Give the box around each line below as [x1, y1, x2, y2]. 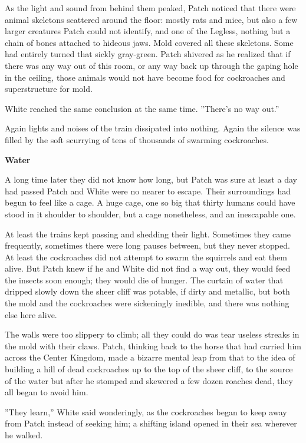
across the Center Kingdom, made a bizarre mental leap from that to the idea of [5, 351, 295, 363]
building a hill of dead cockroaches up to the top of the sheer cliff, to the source [5, 363, 293, 375]
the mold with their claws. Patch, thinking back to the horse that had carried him [5, 339, 301, 352]
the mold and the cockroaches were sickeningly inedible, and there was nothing [5, 297, 289, 309]
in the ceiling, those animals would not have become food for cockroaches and [5, 71, 285, 83]
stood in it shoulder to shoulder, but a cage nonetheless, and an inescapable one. [5, 207, 296, 220]
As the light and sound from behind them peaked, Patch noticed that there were [5, 2, 296, 14]
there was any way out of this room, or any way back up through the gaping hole [5, 59, 298, 71]
